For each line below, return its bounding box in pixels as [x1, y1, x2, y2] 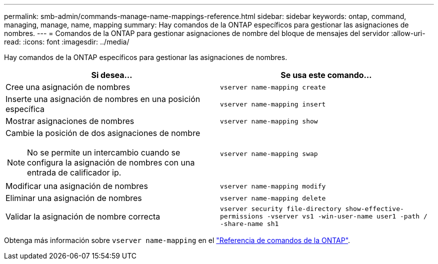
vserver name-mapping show [220, 117, 318, 125]
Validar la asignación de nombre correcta [5, 211, 160, 221]
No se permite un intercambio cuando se [27, 147, 180, 157]
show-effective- [345, 205, 404, 212]
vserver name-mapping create [220, 83, 326, 91]
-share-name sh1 [220, 220, 279, 227]
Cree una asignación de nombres [5, 82, 130, 92]
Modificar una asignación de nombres [5, 181, 148, 191]
